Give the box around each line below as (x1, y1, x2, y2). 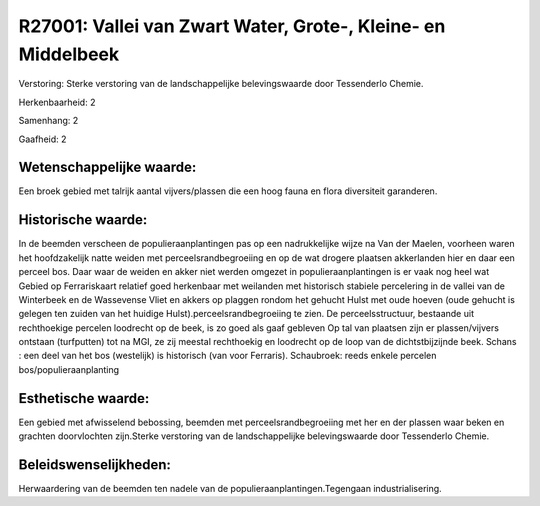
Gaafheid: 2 (18, 133, 67, 145)
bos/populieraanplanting (18, 363, 120, 375)
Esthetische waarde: (18, 390, 150, 407)
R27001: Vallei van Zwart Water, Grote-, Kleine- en (18, 15, 446, 37)
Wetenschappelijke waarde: (18, 159, 197, 176)
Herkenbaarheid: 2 (18, 96, 96, 108)
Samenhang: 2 (18, 115, 79, 127)
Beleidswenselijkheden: (18, 456, 172, 473)
